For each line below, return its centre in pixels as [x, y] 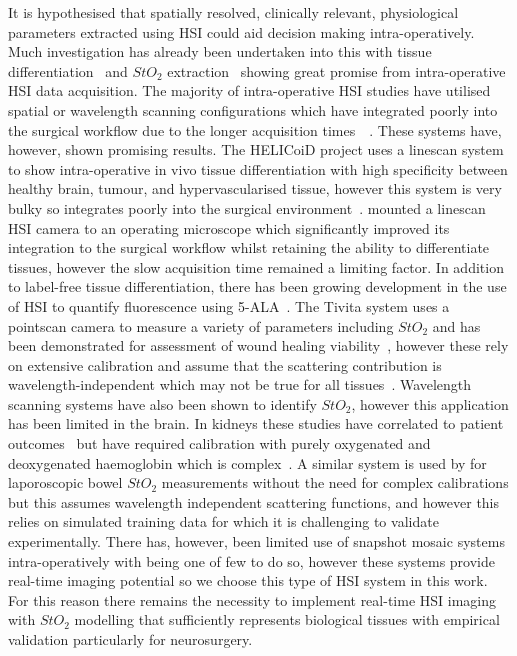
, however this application [430, 403]
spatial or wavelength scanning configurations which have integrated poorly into [253, 109]
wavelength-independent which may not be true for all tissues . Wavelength [240, 384]
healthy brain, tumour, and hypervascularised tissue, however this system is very [255, 188]
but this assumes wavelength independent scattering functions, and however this [254, 501]
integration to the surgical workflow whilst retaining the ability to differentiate [249, 247]
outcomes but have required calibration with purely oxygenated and [219, 443]
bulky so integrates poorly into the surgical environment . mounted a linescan [247, 207]
